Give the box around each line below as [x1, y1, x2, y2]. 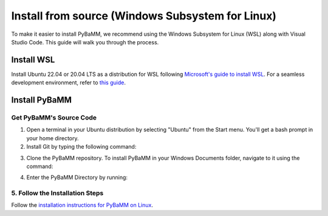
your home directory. [26, 134, 79, 142]
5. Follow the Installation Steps [11, 189, 104, 197]
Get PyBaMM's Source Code [11, 113, 97, 122]
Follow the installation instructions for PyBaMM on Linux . [11, 201, 153, 209]
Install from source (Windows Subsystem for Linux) [11, 9, 276, 22]
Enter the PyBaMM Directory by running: [26, 174, 128, 181]
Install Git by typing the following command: [26, 143, 137, 150]
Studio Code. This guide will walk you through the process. [11, 38, 159, 46]
